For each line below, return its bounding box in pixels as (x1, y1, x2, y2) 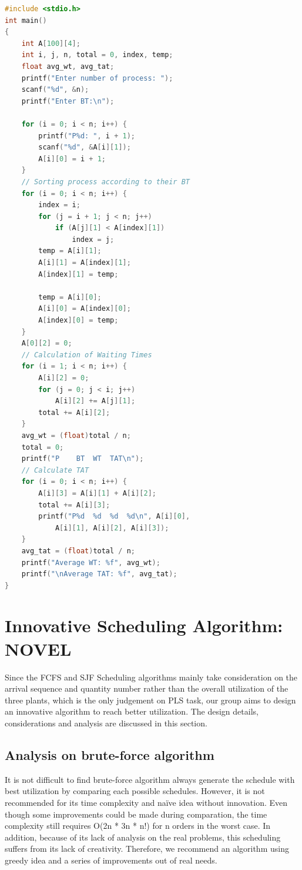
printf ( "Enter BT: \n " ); (21, 97, 115, 105)
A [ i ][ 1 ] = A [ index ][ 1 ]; (38, 258, 131, 267)
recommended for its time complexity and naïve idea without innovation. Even (5, 796, 288, 808)
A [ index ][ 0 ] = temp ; (38, 316, 119, 325)
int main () (5, 16, 47, 25)
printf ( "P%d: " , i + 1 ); (38, 131, 136, 140)
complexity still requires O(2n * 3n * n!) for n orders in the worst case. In (5, 819, 271, 832)
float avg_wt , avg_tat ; (21, 62, 115, 71)
